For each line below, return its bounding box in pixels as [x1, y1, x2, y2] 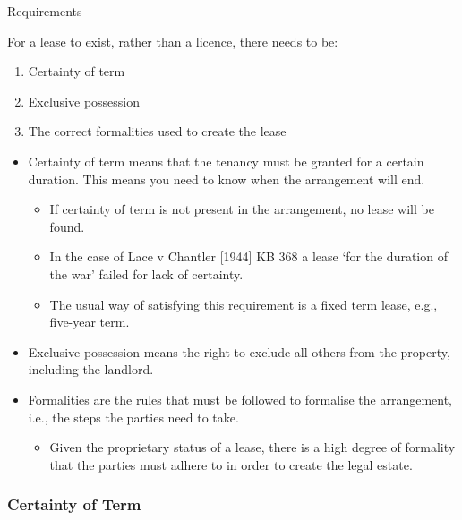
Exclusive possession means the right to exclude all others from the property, [28, 342, 450, 361]
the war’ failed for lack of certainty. [49, 264, 244, 283]
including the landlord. [28, 360, 154, 379]
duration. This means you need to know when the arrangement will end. [28, 169, 425, 188]
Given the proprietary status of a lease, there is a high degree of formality [49, 438, 456, 456]
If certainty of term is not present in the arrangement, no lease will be [49, 200, 434, 218]
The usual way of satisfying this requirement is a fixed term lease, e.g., [49, 294, 438, 313]
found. [49, 217, 85, 235]
